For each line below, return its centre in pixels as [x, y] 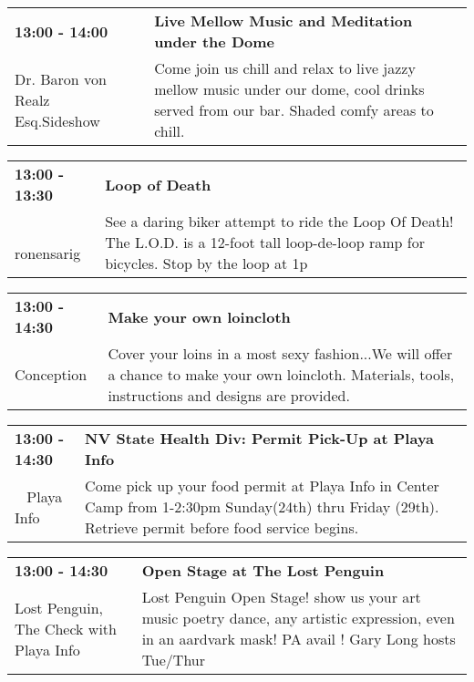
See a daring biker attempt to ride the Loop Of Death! [279, 221]
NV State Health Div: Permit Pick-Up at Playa [260, 438]
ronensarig [48, 253]
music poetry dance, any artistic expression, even [298, 618]
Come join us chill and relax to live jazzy [285, 68]
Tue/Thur [174, 660]
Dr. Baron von [61, 78]
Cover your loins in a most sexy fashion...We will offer [280, 353]
